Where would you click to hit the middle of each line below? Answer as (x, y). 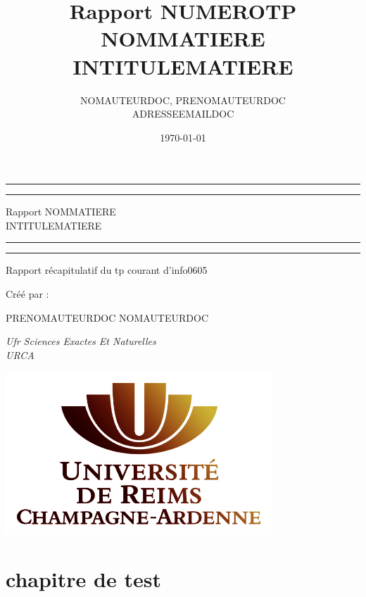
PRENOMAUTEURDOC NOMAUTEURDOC (107, 317)
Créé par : (27, 294)
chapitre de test (83, 579)
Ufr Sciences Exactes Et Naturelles (81, 341)
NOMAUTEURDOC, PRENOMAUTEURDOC (183, 100)
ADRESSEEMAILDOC (183, 114)
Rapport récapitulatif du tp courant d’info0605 (107, 270)
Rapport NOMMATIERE (61, 212)
